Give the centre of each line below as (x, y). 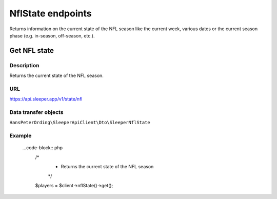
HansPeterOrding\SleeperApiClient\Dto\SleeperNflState (80, 123)
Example (21, 136)
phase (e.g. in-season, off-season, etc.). (52, 35)
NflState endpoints (51, 13)
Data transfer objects (36, 112)
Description (24, 65)
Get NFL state (32, 51)
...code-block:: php (43, 148)
